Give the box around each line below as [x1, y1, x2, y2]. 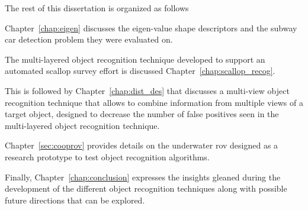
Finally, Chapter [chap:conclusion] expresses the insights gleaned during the [5, 170, 281, 183]
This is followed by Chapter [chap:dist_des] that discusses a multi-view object [5, 84, 290, 96]
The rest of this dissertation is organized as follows [5, 2, 189, 14]
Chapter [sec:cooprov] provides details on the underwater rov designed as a [5, 139, 278, 151]
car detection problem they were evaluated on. [5, 33, 173, 46]
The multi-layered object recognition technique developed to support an [5, 53, 265, 65]
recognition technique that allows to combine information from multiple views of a [5, 96, 303, 108]
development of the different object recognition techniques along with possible [5, 182, 287, 195]
